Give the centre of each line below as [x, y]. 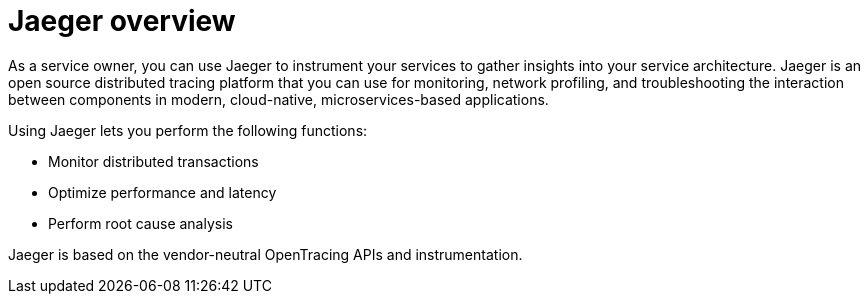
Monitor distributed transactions [153, 161]
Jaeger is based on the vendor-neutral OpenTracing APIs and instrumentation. [265, 254]
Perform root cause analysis [140, 223]
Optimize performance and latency [162, 192]
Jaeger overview [122, 21]
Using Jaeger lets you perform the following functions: [188, 130]
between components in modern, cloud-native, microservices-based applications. [278, 99]
